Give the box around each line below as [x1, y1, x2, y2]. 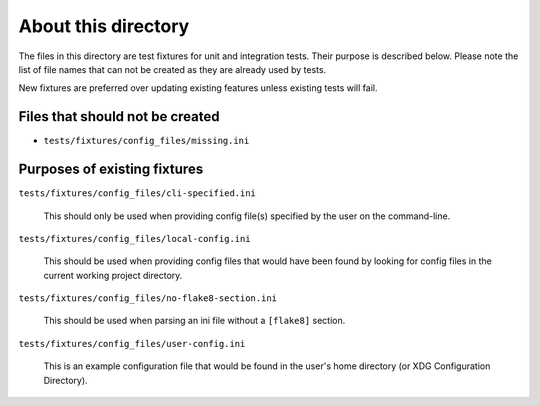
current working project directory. [43, 269, 183, 281]
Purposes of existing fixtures [18, 161, 204, 178]
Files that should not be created [18, 108, 220, 125]
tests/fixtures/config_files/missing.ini [43, 135, 250, 147]
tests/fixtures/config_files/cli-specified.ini [18, 188, 257, 199]
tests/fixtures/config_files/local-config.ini [18, 233, 251, 244]
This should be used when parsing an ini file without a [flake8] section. [43, 315, 346, 327]
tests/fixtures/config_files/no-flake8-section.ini [18, 293, 278, 304]
